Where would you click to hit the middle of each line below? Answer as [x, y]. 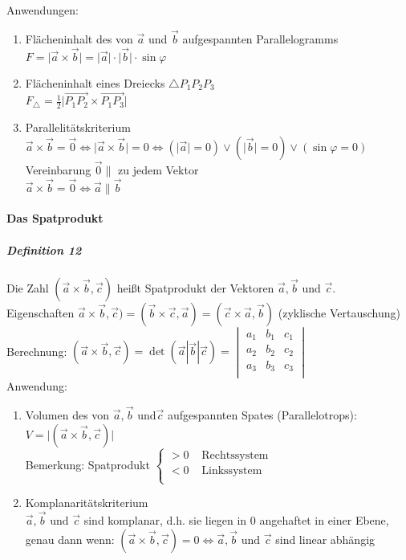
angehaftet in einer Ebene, [324, 520]
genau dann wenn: [70, 539]
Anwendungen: [43, 10]
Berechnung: [37, 351]
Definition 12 [44, 249]
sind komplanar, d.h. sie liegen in [165, 520]
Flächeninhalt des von [79, 38]
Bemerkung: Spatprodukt [87, 464]
